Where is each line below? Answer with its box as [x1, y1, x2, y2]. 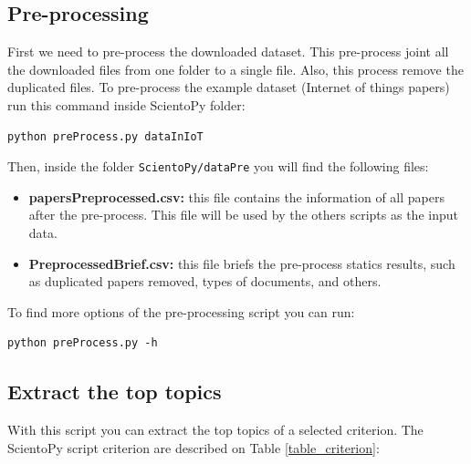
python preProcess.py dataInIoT [7, 129, 204, 143]
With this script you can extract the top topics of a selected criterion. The [7, 420, 424, 439]
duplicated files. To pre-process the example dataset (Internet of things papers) [7, 77, 450, 97]
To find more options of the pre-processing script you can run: [7, 302, 355, 321]
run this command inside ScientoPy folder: [7, 95, 246, 114]
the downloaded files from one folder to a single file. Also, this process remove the [7, 59, 464, 78]
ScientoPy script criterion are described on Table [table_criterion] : [7, 438, 380, 457]
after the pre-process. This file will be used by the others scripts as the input [28, 205, 458, 224]
